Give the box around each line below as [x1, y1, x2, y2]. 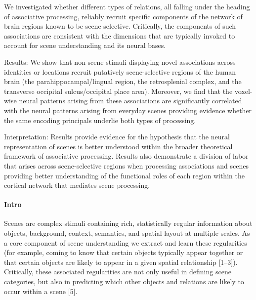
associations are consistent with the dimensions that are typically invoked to [4, 30, 235, 41]
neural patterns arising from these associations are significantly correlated [19, 95, 242, 106]
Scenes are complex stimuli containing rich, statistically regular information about [4, 218, 253, 228]
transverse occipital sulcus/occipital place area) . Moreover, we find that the [4, 86, 233, 96]
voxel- [234, 86, 253, 96]
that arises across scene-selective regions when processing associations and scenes [4, 160, 249, 171]
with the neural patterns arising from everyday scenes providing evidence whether [4, 105, 252, 115]
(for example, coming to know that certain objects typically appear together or [4, 247, 243, 257]
